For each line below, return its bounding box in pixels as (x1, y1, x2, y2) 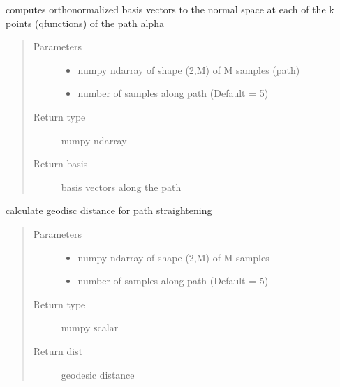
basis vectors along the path (61, 179, 182, 194)
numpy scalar (61, 320, 119, 335)
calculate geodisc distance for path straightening (6, 203, 212, 218)
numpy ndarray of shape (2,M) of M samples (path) (77, 62, 300, 77)
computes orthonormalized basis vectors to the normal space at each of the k (6, 2, 334, 16)
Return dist (33, 343, 83, 358)
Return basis (33, 156, 88, 171)
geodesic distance (61, 367, 135, 381)
